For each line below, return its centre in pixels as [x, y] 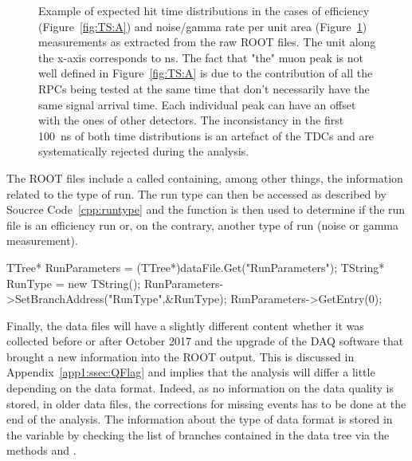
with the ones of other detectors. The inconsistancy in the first [191, 120]
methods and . [41, 450]
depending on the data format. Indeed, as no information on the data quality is [200, 388]
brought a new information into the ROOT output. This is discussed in [180, 356]
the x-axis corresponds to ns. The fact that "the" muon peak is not [201, 57]
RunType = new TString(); [74, 283]
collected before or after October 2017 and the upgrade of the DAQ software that [205, 341]
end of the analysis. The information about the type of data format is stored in [200, 419]
